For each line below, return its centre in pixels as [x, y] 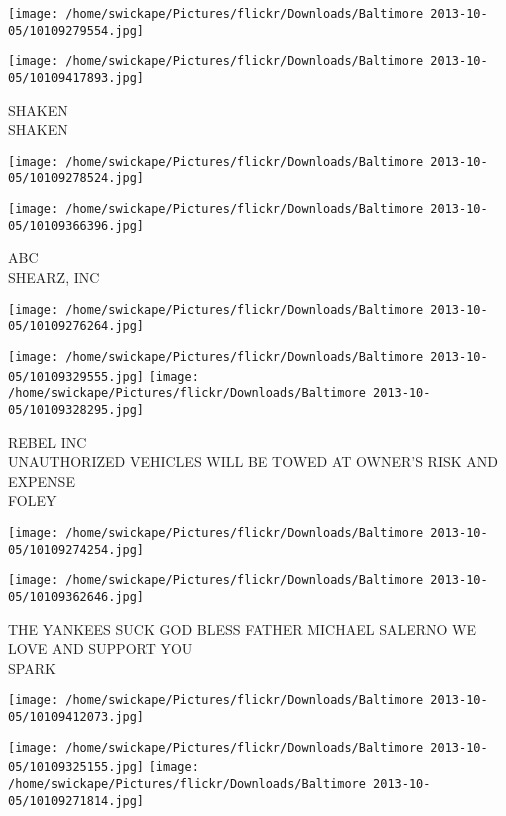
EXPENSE [41, 480]
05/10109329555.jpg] [76, 376]
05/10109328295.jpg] [76, 409]
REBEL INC [47, 441]
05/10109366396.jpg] [76, 225]
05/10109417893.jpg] [76, 77]
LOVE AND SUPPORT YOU [100, 648]
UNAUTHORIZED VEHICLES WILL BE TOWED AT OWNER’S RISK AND [253, 461]
